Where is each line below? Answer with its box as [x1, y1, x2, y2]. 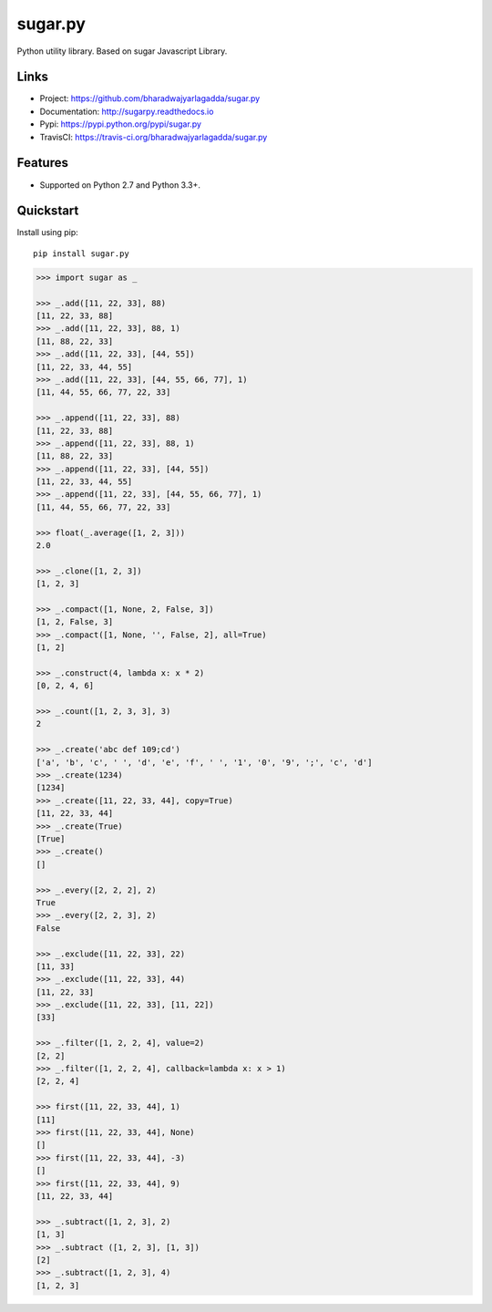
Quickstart [16, 203, 79, 219]
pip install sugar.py [33, 248, 129, 259]
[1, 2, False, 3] [36, 616, 114, 627]
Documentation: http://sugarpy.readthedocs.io [39, 106, 214, 117]
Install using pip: [16, 227, 79, 238]
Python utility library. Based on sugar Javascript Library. [16, 46, 228, 57]
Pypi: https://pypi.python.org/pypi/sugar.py [39, 119, 202, 129]
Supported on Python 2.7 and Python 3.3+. [39, 179, 200, 191]
